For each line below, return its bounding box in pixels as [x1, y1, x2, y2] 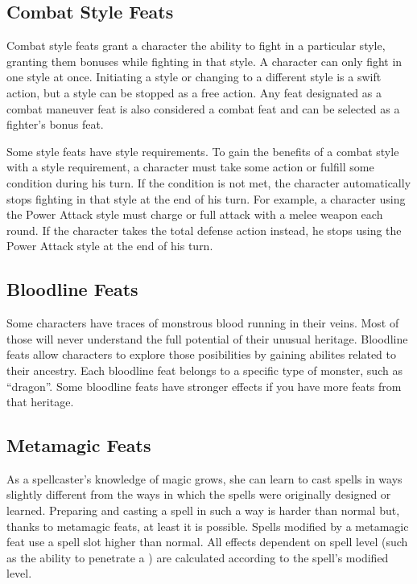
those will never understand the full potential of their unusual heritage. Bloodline [6, 330, 408, 347]
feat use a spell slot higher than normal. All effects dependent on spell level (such [6, 533, 408, 550]
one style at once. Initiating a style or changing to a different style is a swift [6, 68, 382, 85]
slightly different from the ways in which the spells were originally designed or [6, 486, 391, 503]
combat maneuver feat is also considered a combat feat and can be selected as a [6, 100, 400, 117]
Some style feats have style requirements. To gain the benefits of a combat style [6, 142, 399, 159]
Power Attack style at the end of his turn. [6, 237, 213, 254]
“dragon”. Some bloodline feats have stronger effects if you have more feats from [6, 377, 402, 394]
